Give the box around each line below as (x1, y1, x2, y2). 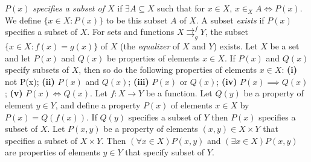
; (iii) (128, 75, 149, 87)
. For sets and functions (87, 25, 175, 38)
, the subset (205, 25, 248, 38)
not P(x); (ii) (5, 75, 55, 87)
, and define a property (55, 98, 141, 111)
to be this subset (106, 13, 168, 26)
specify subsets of (5, 63, 69, 76)
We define (5, 13, 41, 26)
